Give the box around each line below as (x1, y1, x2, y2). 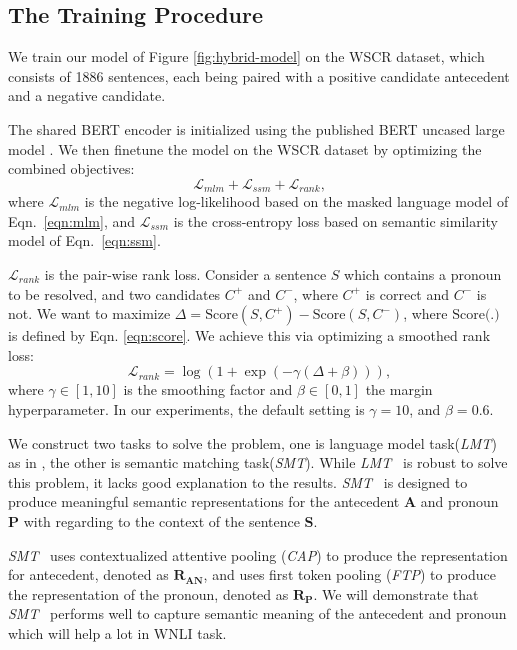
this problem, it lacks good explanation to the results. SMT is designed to (8, 471, 468, 492)
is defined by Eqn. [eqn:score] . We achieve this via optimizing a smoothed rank (8, 325, 491, 346)
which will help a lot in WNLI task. (8, 622, 227, 643)
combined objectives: (8, 158, 135, 179)
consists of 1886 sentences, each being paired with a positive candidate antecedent (8, 65, 510, 86)
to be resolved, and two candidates (8, 283, 221, 304)
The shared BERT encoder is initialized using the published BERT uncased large (8, 118, 505, 139)
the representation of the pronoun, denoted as (8, 583, 289, 604)
